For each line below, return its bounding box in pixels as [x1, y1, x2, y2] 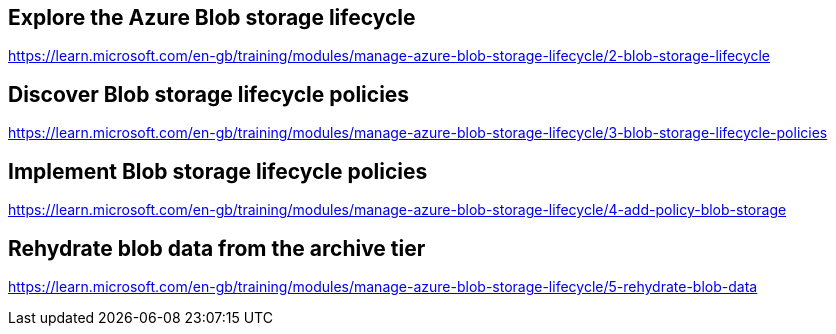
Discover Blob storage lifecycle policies [8, 81, 410, 107]
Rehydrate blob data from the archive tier [8, 235, 426, 261]
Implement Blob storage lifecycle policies [8, 158, 428, 184]
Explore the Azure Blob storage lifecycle [8, 5, 416, 30]
